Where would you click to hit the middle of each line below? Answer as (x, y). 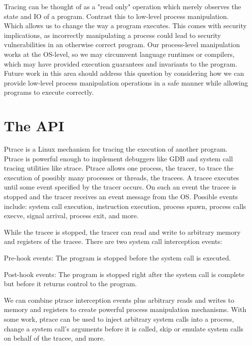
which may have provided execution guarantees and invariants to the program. (121, 63)
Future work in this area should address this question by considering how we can (124, 73)
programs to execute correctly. (49, 92)
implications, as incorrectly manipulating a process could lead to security (112, 35)
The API (34, 126)
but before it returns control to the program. (70, 284)
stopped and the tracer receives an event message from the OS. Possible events (121, 197)
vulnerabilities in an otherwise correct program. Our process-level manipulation (122, 44)
